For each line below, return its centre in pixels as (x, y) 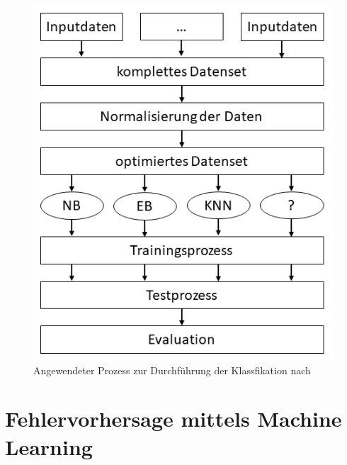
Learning (49, 446)
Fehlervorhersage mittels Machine (173, 419)
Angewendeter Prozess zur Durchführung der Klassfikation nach (172, 370)
